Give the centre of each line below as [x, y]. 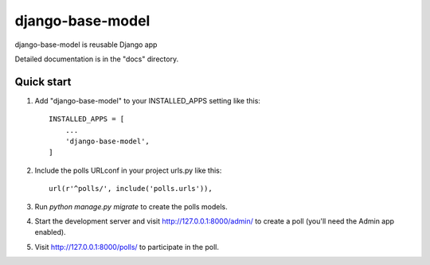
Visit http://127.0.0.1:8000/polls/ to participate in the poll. [127, 247]
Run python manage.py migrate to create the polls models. [131, 206]
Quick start [43, 82]
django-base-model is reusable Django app [86, 45]
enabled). [51, 232]
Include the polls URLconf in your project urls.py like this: [128, 170]
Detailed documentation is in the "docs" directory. [97, 59]
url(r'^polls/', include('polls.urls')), [131, 189]
